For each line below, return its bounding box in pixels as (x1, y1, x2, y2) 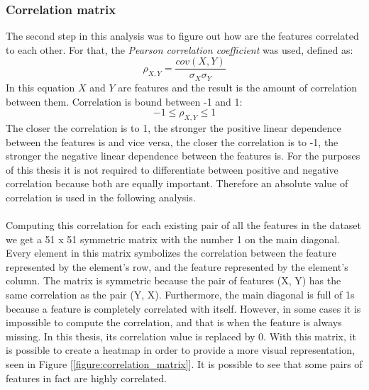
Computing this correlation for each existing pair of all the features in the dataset (6, 218, 362, 233)
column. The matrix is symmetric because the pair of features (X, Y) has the (6, 273, 341, 288)
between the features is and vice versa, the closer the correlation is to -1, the (6, 134, 338, 149)
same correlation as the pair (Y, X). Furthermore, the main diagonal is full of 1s (6, 287, 355, 302)
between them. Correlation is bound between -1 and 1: (6, 94, 243, 108)
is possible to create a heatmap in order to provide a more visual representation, (6, 342, 355, 357)
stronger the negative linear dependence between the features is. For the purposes (6, 148, 360, 163)
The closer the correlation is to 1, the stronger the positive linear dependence (6, 120, 341, 135)
